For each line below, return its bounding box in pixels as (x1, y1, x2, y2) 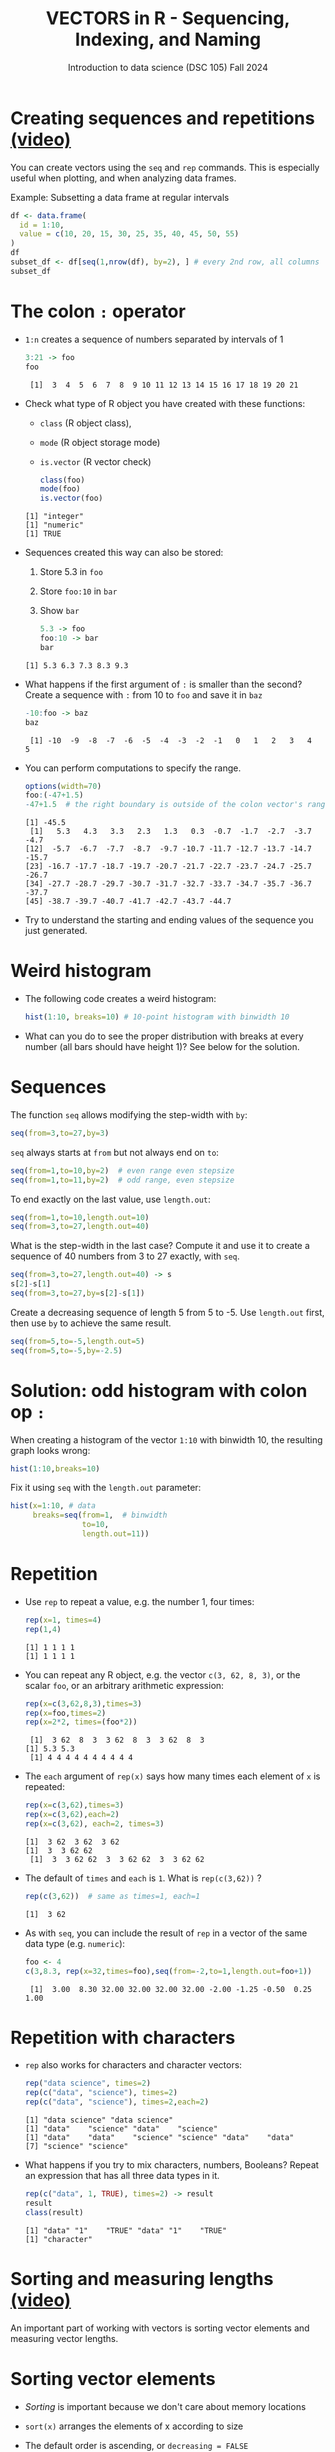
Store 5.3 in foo (39, 566, 103, 578)
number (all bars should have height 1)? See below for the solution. (24, 1040, 300, 1052)
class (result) (24, 2207, 84, 2217)
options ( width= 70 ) (24, 781, 102, 791)
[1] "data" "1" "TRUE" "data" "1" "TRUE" (24, 2225, 227, 2236)
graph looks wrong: (10, 1444, 91, 1456)
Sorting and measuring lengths (10, 2267, 274, 2290)
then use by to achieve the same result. (10, 1317, 172, 1329)
